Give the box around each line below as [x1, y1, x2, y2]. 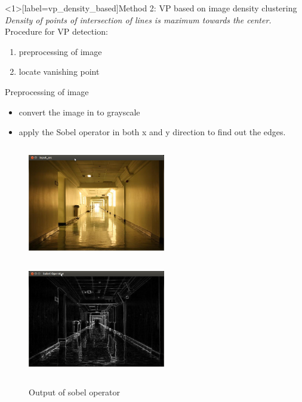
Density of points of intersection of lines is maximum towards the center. [5, 13, 272, 26]
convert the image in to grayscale [19, 105, 140, 118]
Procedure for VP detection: [5, 25, 108, 38]
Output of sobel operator [29, 385, 121, 398]
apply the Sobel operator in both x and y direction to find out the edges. [19, 126, 286, 138]
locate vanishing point [19, 65, 100, 78]
